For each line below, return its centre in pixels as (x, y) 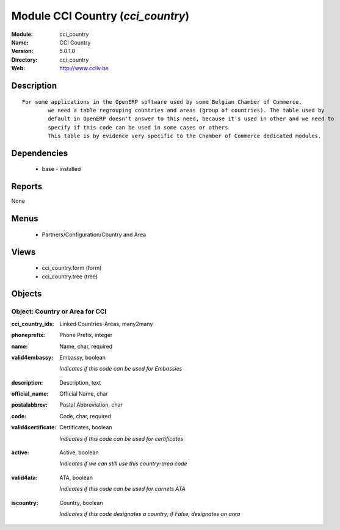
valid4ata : (24, 477)
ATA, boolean (76, 477)
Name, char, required (86, 346)
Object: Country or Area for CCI (59, 311)
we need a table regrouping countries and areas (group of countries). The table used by (186, 110)
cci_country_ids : (33, 324)
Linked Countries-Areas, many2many (106, 324)
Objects (27, 294)
